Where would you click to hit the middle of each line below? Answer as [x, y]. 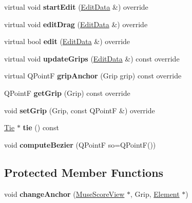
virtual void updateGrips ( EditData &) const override [92, 58]
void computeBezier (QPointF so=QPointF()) [80, 144]
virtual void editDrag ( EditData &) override [76, 24]
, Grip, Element [155, 194]
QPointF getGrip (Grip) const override [67, 93]
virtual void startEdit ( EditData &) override [76, 7]
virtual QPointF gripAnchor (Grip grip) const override [93, 76]
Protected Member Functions [84, 172]
